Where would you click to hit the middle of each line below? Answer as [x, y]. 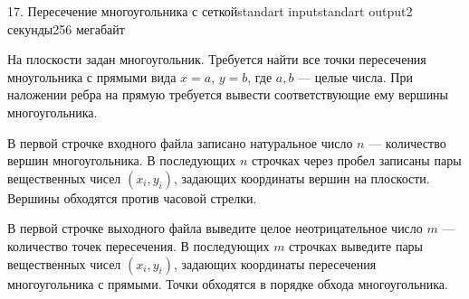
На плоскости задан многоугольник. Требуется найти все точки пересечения [217, 59]
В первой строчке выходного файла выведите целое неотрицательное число [215, 228]
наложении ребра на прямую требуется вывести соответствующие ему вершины [228, 94]
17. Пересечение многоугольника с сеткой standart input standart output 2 [210, 11]
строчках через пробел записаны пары [356, 160]
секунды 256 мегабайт [66, 28]
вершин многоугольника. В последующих [122, 160]
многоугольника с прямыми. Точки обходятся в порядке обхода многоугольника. [228, 283]
